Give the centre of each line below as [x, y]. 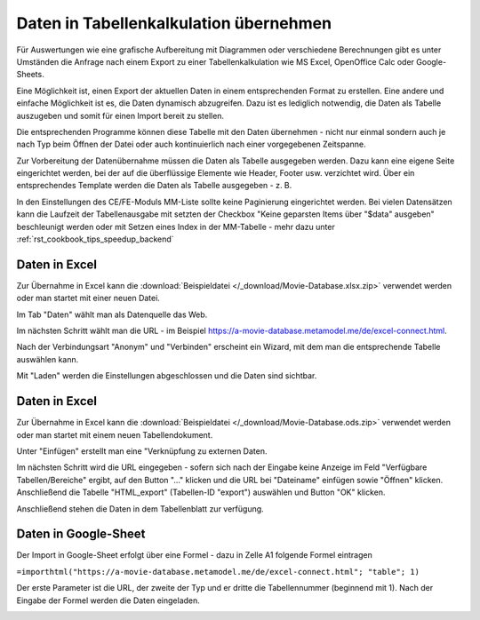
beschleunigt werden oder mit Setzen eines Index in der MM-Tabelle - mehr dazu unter [176, 227]
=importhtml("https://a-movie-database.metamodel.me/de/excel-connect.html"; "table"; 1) [218, 572]
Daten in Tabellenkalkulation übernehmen [174, 23]
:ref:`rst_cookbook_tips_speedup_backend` [95, 239]
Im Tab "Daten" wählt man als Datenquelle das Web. [112, 314]
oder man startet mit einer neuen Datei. [88, 298]
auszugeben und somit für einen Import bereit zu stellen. [120, 115]
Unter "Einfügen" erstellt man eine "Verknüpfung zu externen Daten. [142, 451]
